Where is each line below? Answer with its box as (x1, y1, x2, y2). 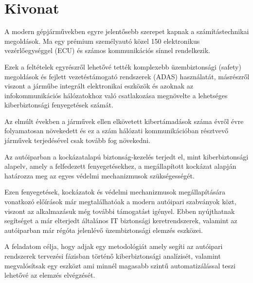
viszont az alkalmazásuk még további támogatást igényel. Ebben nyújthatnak (4, 206, 235, 216)
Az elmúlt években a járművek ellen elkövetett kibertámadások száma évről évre (4, 116, 244, 126)
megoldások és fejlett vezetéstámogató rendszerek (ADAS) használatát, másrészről (4, 71, 250, 81)
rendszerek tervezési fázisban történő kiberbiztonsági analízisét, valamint (4, 251, 221, 261)
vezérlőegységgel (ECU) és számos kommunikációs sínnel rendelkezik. (4, 45, 210, 55)
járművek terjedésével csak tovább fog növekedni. (4, 135, 151, 145)
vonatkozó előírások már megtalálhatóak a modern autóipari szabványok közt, (4, 196, 236, 207)
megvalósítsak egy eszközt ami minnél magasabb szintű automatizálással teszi (4, 260, 235, 270)
